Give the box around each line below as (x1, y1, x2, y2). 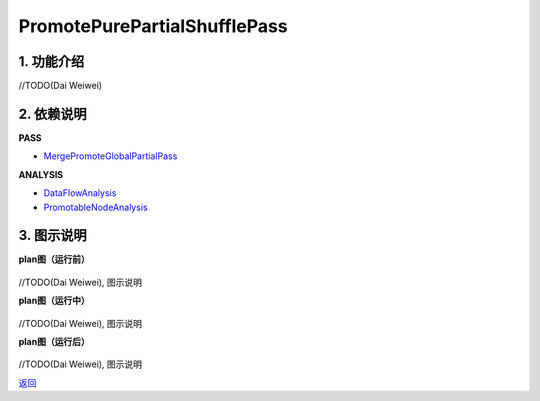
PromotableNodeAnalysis (43, 201, 149, 213)
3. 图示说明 (18, 227, 87, 244)
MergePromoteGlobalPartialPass (43, 150, 178, 162)
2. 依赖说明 (18, 105, 87, 122)
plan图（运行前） (18, 253, 90, 265)
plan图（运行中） (18, 295, 90, 307)
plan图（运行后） (18, 336, 90, 347)
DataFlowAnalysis (43, 187, 117, 199)
